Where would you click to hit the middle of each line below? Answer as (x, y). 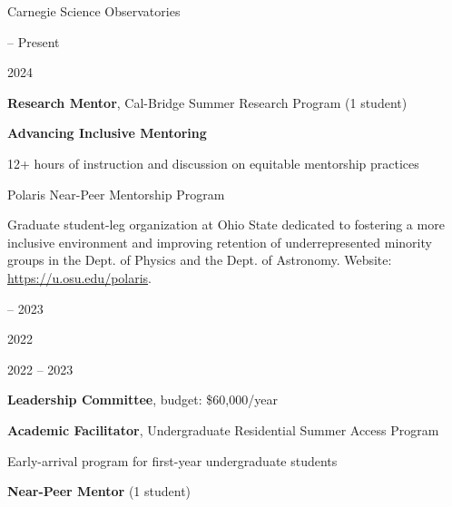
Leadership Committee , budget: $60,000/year (142, 400)
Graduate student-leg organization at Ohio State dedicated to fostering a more (226, 224)
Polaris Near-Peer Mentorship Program (116, 194)
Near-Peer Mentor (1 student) (99, 491)
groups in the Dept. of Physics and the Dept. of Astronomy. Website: (200, 260)
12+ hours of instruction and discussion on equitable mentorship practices (213, 163)
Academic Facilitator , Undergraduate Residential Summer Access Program (223, 429)
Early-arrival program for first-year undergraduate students (172, 460)
